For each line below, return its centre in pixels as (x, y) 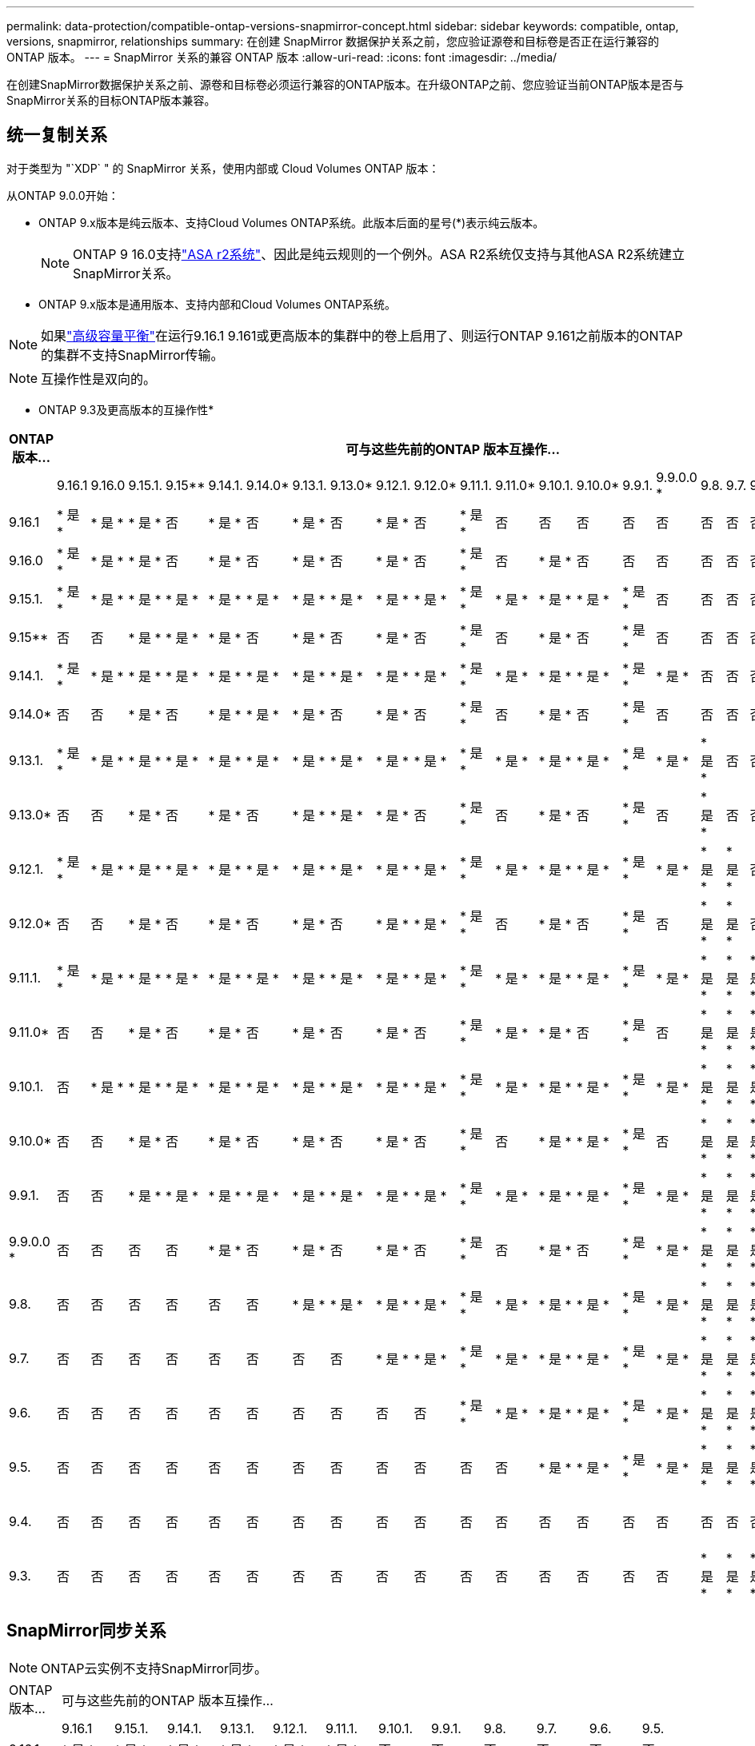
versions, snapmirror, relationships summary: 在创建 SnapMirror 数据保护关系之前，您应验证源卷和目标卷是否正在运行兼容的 (333, 41)
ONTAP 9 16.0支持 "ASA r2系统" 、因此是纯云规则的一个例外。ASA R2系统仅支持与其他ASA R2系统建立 (379, 254)
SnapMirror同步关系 (86, 1631)
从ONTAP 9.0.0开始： (63, 195)
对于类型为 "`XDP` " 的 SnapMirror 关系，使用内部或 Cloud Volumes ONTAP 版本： (223, 168)
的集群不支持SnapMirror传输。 (132, 355)
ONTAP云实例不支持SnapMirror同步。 (154, 1668)
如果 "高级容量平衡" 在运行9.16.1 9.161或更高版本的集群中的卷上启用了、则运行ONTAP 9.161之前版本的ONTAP (362, 335)
